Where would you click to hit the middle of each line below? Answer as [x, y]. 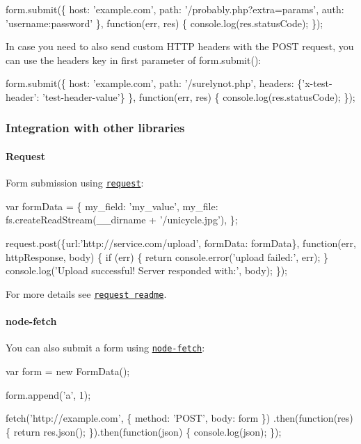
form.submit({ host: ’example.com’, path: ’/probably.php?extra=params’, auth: [175, 9]
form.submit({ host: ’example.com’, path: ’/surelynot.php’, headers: [150, 83]
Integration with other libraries [95, 128]
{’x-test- [315, 83]
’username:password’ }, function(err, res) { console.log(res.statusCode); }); [165, 23]
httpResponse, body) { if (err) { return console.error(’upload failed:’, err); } [167, 256]
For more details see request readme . [86, 293]
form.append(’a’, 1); [48, 394]
